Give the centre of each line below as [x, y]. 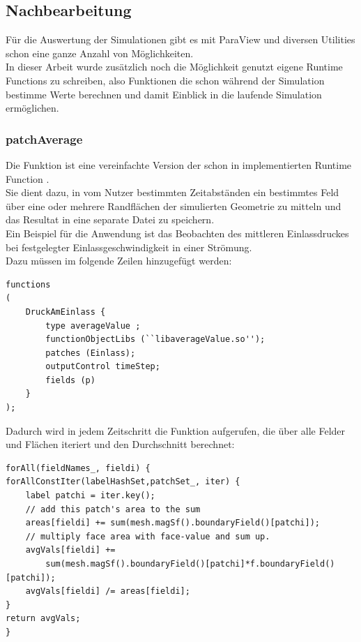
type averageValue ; [93, 326]
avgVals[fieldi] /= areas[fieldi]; [108, 591]
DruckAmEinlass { [66, 312]
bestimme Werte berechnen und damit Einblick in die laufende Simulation [164, 94]
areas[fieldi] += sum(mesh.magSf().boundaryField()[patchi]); [173, 523]
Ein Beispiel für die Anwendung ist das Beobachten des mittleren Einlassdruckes [177, 233]
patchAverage [44, 139]
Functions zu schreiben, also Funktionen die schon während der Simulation [165, 80]
